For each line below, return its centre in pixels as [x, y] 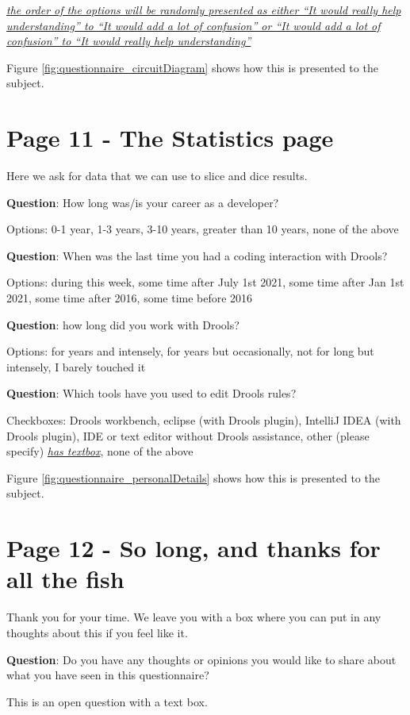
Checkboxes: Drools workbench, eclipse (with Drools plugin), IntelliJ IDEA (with [204, 420]
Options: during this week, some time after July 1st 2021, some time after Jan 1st [205, 282]
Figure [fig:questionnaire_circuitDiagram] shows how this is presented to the [192, 67]
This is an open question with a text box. [107, 701]
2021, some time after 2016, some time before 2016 [130, 298]
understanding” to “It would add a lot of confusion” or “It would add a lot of [194, 25]
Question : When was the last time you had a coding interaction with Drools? [197, 255]
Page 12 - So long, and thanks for [194, 548]
